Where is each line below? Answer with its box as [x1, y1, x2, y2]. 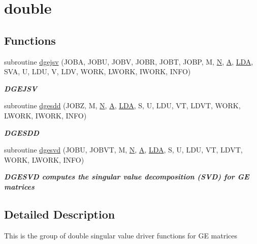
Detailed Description [4, 206, 115, 222]
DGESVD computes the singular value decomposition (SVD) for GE [4, 171, 249, 182]
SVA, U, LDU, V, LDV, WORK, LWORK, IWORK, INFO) [4, 66, 191, 77]
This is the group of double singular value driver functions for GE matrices [4, 230, 238, 240]
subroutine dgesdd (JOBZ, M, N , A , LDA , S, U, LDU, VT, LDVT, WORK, [4, 100, 241, 111]
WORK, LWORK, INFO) [4, 154, 84, 165]
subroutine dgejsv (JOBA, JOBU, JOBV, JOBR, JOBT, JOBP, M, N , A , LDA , [4, 56, 253, 67]
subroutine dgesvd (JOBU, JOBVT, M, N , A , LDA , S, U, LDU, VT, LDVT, [4, 144, 243, 155]
